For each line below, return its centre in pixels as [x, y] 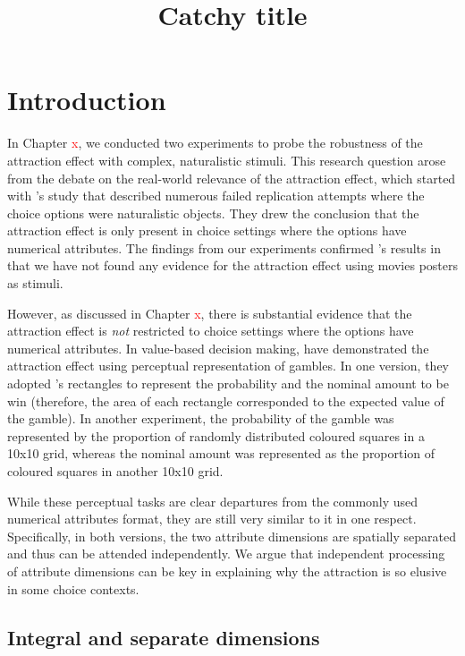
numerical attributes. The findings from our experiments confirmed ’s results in [224, 247]
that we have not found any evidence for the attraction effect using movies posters [232, 265]
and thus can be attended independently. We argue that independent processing [226, 554]
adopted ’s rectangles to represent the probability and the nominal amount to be [228, 383]
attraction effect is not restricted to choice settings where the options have [211, 331]
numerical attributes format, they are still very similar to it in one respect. [212, 519]
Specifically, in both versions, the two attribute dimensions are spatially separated [232, 536]
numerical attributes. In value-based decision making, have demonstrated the [218, 348]
